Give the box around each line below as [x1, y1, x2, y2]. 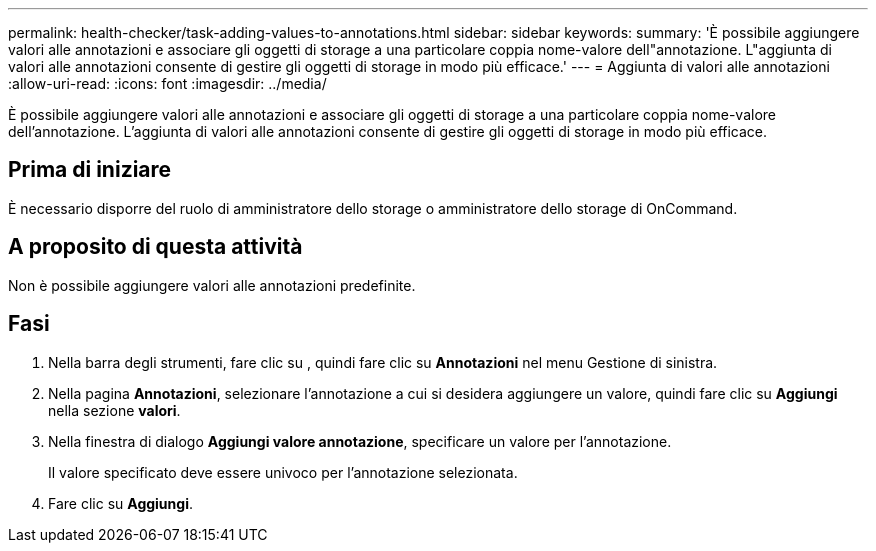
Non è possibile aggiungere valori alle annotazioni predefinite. [8, 276, 416, 294]
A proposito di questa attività [8, 234, 303, 260]
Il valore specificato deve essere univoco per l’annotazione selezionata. [48, 463, 518, 481]
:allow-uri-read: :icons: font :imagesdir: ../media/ [8, 75, 327, 92]
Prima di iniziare [8, 157, 172, 183]
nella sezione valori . [48, 401, 181, 419]
